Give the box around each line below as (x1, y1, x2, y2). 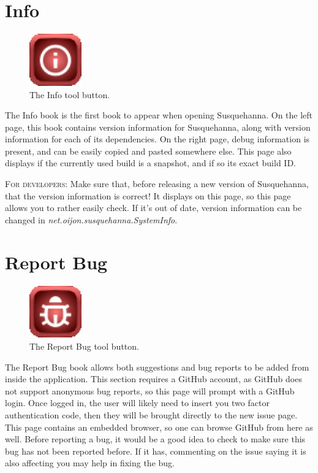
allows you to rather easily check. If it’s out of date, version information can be (5, 201, 302, 214)
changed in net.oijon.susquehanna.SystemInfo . (5, 213, 178, 226)
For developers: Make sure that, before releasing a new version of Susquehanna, (5, 177, 309, 190)
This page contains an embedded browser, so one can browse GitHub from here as (5, 420, 313, 433)
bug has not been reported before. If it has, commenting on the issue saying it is (5, 444, 306, 457)
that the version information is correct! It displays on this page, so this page (5, 189, 291, 202)
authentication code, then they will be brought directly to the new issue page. (5, 408, 298, 421)
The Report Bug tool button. (29, 339, 139, 352)
